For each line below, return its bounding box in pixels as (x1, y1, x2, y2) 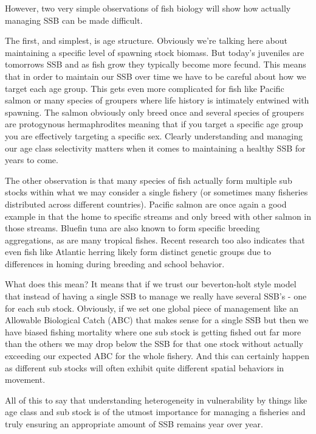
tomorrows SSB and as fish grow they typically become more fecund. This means (5, 58, 306, 71)
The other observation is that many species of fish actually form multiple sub (5, 173, 292, 186)
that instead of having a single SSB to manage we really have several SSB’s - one (5, 290, 307, 303)
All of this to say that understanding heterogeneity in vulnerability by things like (5, 393, 307, 406)
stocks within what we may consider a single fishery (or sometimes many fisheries (5, 186, 308, 198)
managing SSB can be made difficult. (5, 13, 143, 26)
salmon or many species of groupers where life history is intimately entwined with (5, 94, 309, 107)
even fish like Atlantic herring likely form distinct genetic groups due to (5, 245, 271, 258)
